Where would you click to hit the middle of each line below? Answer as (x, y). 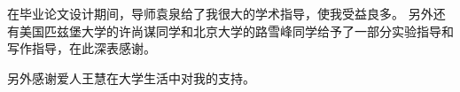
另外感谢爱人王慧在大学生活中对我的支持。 (131, 77)
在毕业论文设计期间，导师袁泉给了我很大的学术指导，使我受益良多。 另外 (220, 13)
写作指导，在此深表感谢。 (82, 48)
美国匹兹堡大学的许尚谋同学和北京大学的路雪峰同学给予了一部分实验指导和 (236, 31)
